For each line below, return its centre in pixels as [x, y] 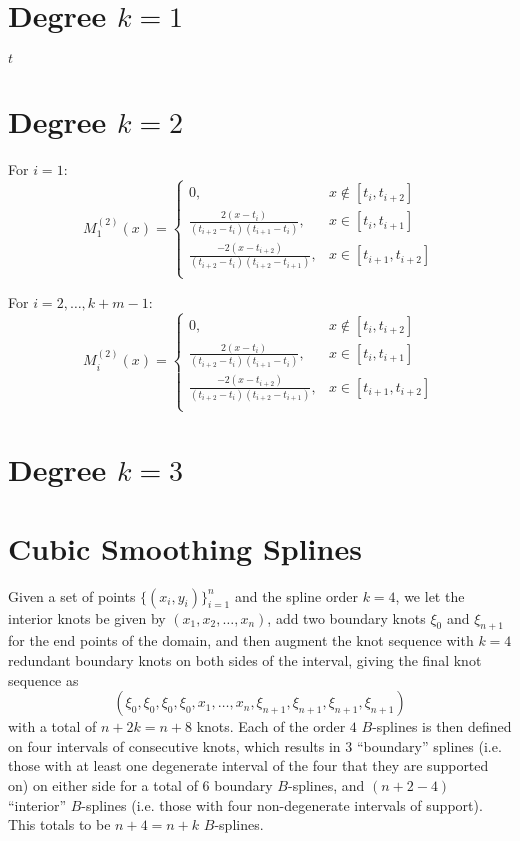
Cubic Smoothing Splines [185, 547]
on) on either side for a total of [103, 785]
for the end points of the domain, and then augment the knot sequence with [241, 640]
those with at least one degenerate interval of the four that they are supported [248, 765]
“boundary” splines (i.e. [429, 745]
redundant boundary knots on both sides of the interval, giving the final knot [245, 660]
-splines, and [326, 785]
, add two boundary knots [346, 617]
